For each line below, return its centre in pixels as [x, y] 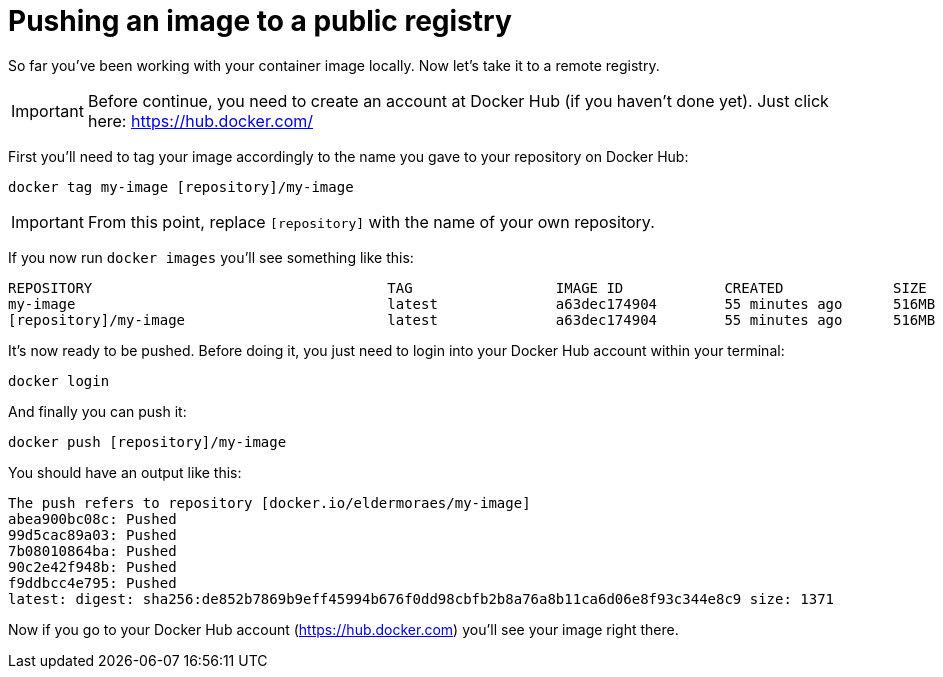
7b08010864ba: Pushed [92, 550]
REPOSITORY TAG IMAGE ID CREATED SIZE [467, 287]
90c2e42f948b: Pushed [92, 566]
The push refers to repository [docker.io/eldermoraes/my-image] [269, 502]
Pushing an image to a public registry [260, 21]
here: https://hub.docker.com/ [200, 120]
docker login [59, 380]
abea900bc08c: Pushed [92, 518]
